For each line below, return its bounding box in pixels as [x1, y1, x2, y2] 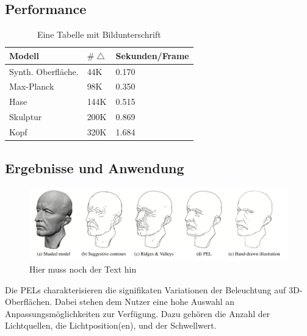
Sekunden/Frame [115, 49, 189, 62]
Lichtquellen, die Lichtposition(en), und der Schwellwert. [5, 319, 217, 332]
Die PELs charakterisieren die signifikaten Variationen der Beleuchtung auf [5, 283, 286, 296]
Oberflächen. [5, 295, 52, 308]
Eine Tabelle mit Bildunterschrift [37, 28, 161, 41]
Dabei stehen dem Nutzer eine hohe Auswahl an [54, 295, 235, 308]
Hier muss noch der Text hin [29, 262, 137, 275]
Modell [9, 49, 40, 62]
